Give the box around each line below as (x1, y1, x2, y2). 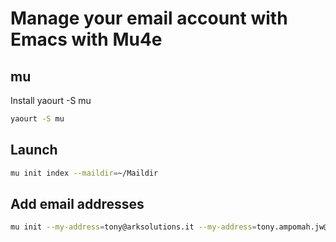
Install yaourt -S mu (10, 95, 92, 106)
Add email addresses (10, 195, 145, 212)
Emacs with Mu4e (10, 28, 163, 51)
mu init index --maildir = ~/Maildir (10, 168, 159, 178)
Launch (10, 142, 58, 159)
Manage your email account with (10, 7, 288, 30)
